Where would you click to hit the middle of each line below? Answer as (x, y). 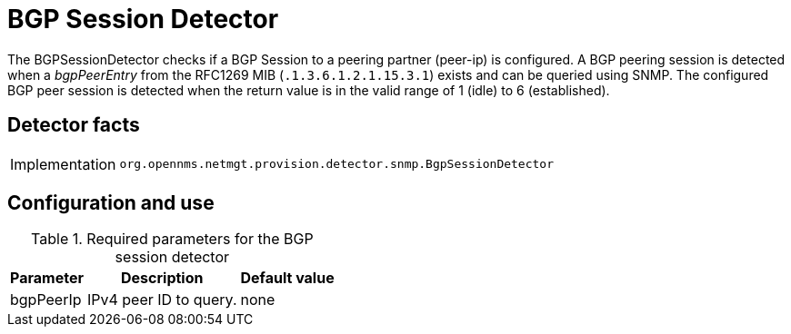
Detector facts (74, 125)
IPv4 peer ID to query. (162, 300)
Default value (287, 278)
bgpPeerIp (46, 300)
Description (162, 278)
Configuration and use (111, 203)
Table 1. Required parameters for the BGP (172, 239)
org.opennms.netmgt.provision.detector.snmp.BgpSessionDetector (336, 164)
